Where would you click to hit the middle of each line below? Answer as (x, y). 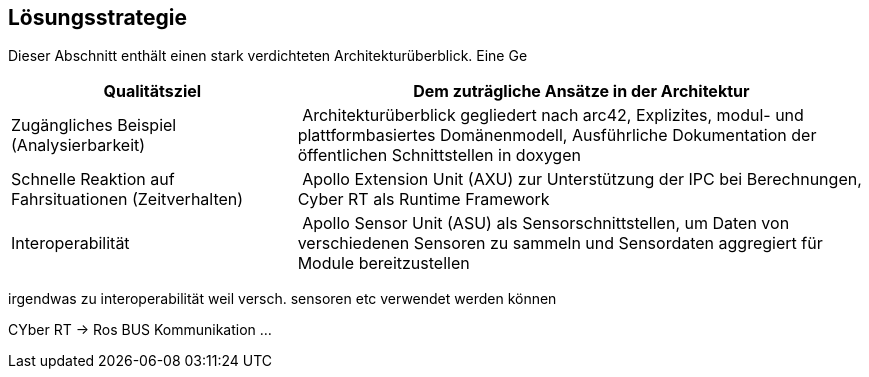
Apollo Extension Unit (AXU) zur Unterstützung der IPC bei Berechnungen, (582, 179)
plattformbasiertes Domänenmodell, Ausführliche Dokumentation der (557, 135)
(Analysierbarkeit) (78, 145)
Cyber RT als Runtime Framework (423, 199)
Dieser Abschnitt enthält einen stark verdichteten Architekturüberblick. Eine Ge (268, 56)
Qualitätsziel (152, 91)
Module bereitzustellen (383, 263)
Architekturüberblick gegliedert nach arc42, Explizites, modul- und (553, 115)
